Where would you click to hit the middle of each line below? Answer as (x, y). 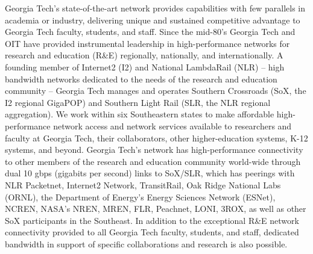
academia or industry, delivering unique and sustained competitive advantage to (153, 20)
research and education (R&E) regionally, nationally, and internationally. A (144, 55)
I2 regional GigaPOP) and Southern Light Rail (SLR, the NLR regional (138, 102)
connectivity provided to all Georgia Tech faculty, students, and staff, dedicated (152, 232)
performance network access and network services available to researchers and (148, 125)
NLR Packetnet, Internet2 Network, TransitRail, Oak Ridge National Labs (143, 184)
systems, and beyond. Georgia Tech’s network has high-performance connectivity (154, 150)
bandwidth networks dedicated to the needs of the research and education (141, 79)
